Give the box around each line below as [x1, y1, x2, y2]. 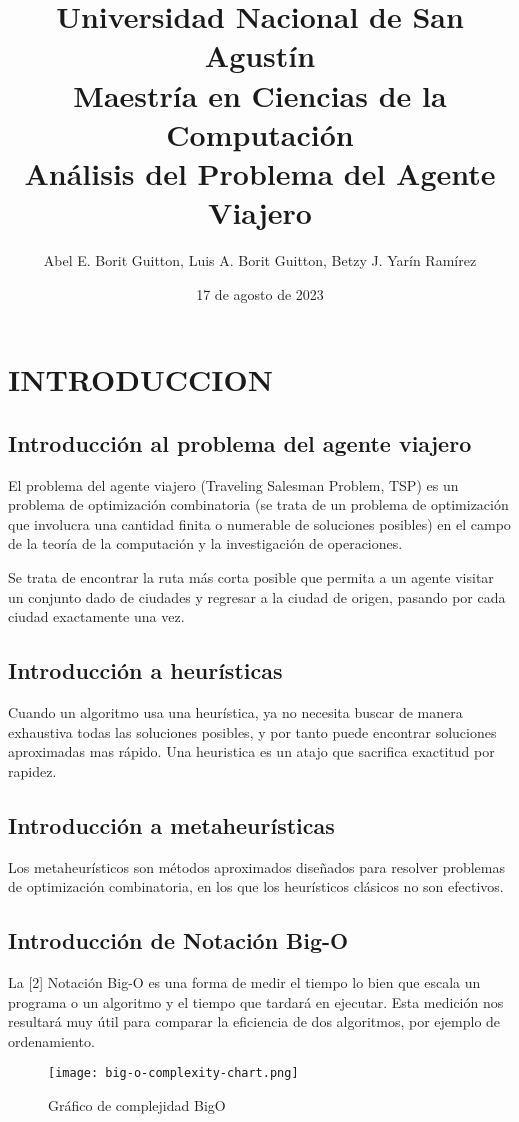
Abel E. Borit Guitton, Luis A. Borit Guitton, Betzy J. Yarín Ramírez [43, 250, 477, 271]
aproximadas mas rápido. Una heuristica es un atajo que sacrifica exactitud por [8, 741, 495, 762]
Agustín [204, 35, 316, 76]
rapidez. [8, 760, 57, 781]
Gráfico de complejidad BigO [48, 1095, 226, 1115]
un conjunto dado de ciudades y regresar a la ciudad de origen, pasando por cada [8, 586, 506, 607]
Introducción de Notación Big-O [8, 925, 349, 956]
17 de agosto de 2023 [196, 283, 324, 304]
